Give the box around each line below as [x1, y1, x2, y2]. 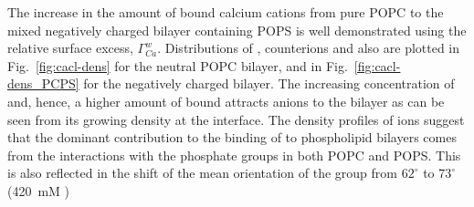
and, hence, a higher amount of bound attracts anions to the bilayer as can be [7, 91, 445, 110]
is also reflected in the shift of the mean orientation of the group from [7, 163, 397, 182]
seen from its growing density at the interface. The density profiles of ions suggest [7, 109, 465, 129]
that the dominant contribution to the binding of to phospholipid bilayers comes [7, 128, 457, 147]
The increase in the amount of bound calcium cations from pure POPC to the [7, 3, 444, 21]
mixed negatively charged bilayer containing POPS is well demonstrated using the [7, 20, 467, 39]
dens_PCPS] [7, 74, 79, 93]
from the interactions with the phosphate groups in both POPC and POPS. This [7, 145, 461, 164]
